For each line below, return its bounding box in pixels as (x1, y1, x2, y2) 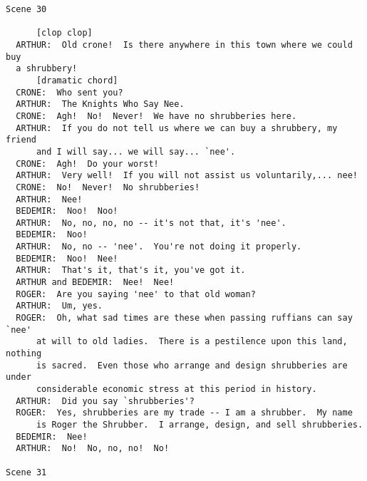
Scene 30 (6, 4, 47, 14)
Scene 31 (6, 467, 47, 477)
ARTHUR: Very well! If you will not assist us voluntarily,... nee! (16, 170, 358, 181)
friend (6, 135, 36, 145)
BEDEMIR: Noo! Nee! (16, 253, 118, 264)
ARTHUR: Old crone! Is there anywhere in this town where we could (16, 39, 353, 50)
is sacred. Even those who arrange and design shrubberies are (36, 360, 348, 371)
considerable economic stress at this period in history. (36, 384, 317, 394)
